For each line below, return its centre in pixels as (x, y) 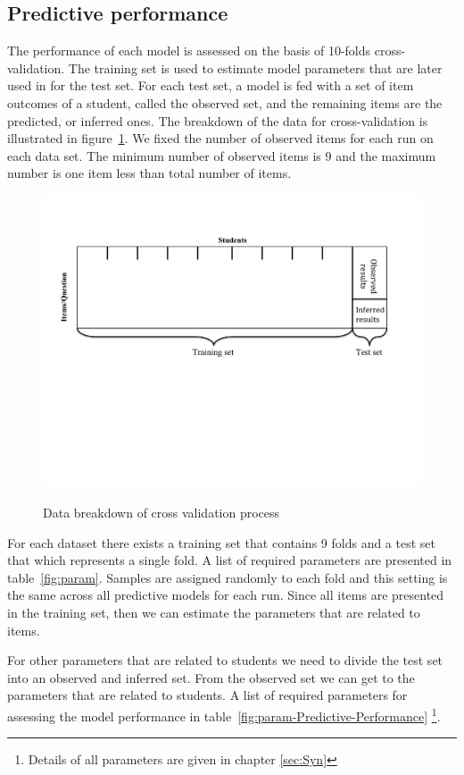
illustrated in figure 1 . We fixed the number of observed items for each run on (220, 138)
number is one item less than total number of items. (149, 173)
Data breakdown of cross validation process (162, 513)
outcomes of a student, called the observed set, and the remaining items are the (225, 102)
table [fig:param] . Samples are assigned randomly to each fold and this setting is (228, 577)
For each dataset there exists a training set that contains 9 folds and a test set (221, 542)
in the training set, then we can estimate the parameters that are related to (214, 613)
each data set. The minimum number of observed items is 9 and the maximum (222, 155)
